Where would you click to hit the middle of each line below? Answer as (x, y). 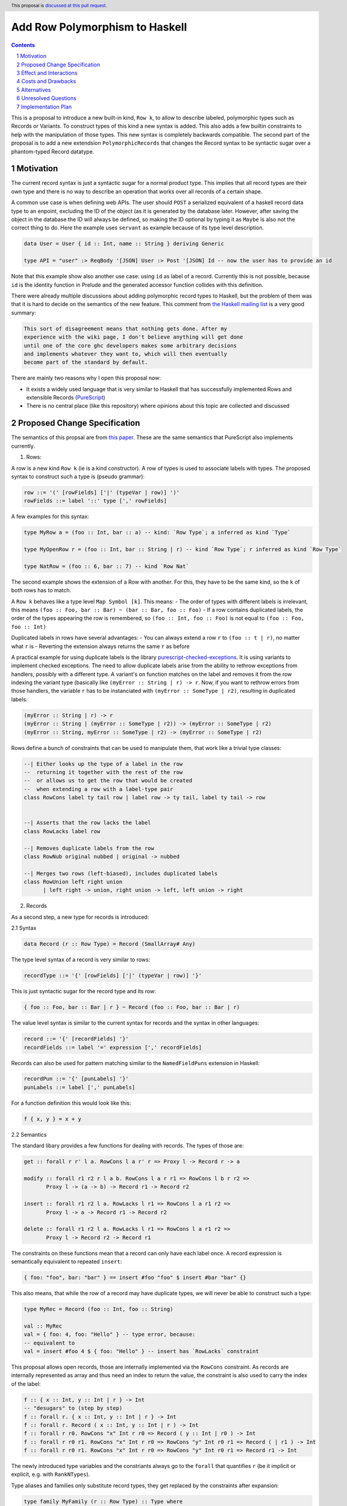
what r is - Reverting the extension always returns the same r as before (100, 646)
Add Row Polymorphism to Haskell (99, 27)
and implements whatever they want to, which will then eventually (126, 354)
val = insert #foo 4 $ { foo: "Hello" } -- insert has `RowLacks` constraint (141, 1351)
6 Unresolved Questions (46, 98)
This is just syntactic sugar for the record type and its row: (83, 992)
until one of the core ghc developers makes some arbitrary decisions (130, 345)
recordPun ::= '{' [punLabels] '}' (76, 1079)
